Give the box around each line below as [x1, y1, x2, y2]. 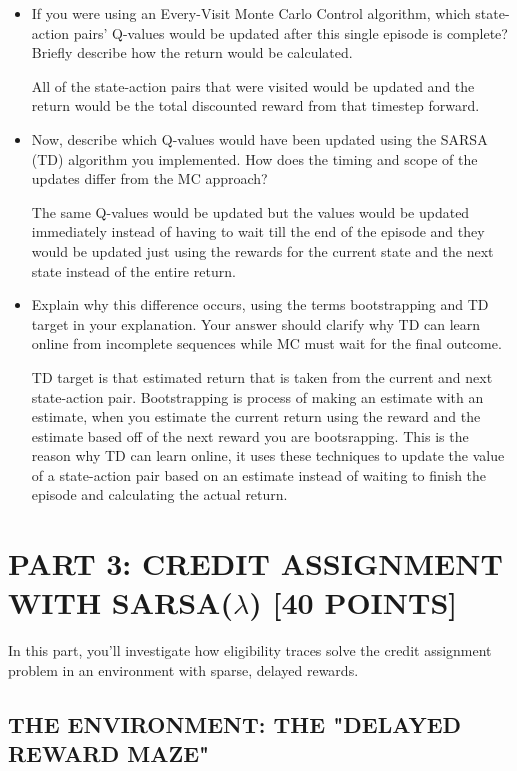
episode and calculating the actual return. [31, 484, 288, 505]
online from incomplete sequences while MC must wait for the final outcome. [31, 333, 502, 354]
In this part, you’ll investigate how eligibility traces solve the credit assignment [8, 640, 492, 661]
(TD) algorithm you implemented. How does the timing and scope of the [31, 148, 478, 169]
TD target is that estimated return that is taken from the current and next [31, 366, 493, 387]
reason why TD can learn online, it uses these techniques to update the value [31, 445, 505, 466]
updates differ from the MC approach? [31, 168, 268, 189]
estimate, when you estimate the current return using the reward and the [31, 406, 481, 427]
